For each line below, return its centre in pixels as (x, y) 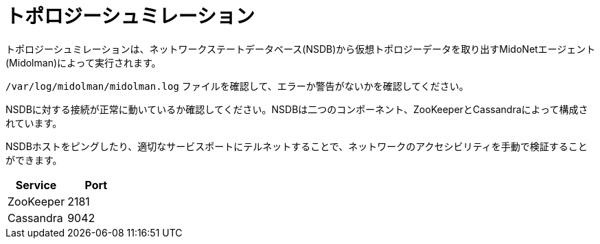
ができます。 (34, 160)
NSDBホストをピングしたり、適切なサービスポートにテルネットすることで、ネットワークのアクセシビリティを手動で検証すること (297, 146)
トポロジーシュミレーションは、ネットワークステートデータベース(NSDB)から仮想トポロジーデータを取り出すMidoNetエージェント (301, 49)
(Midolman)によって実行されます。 (83, 62)
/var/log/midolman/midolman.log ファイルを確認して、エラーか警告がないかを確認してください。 (237, 86)
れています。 (34, 123)
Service (36, 185)
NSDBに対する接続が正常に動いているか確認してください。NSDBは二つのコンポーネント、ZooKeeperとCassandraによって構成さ (297, 109)
